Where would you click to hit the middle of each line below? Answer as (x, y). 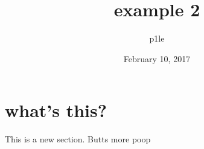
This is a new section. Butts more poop (78, 139)
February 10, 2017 (157, 58)
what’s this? (56, 110)
